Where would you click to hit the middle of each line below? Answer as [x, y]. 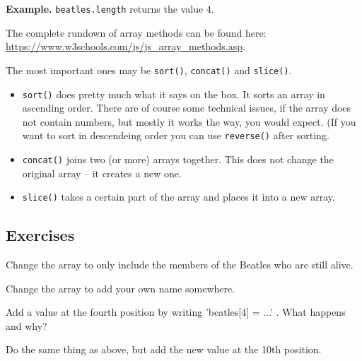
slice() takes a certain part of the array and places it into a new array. [179, 197]
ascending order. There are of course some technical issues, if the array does [187, 108]
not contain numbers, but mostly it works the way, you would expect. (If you [189, 121]
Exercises [40, 235]
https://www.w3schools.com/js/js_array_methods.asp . [125, 46]
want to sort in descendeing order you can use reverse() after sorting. [176, 135]
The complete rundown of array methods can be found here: [136, 32]
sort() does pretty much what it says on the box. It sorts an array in [174, 94]
